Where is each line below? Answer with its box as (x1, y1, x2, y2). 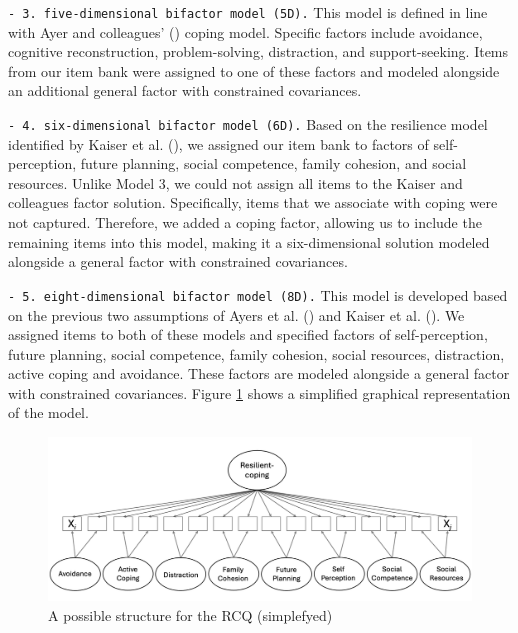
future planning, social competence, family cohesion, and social (80, 153, 467, 174)
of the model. (8, 402, 89, 423)
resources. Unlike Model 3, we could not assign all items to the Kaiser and (8, 172, 463, 193)
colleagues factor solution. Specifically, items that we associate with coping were (8, 192, 498, 213)
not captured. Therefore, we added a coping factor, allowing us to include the (8, 212, 482, 233)
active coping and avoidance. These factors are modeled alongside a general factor (8, 363, 510, 384)
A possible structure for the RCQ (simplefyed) (48, 605, 333, 626)
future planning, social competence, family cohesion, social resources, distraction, (8, 343, 505, 364)
